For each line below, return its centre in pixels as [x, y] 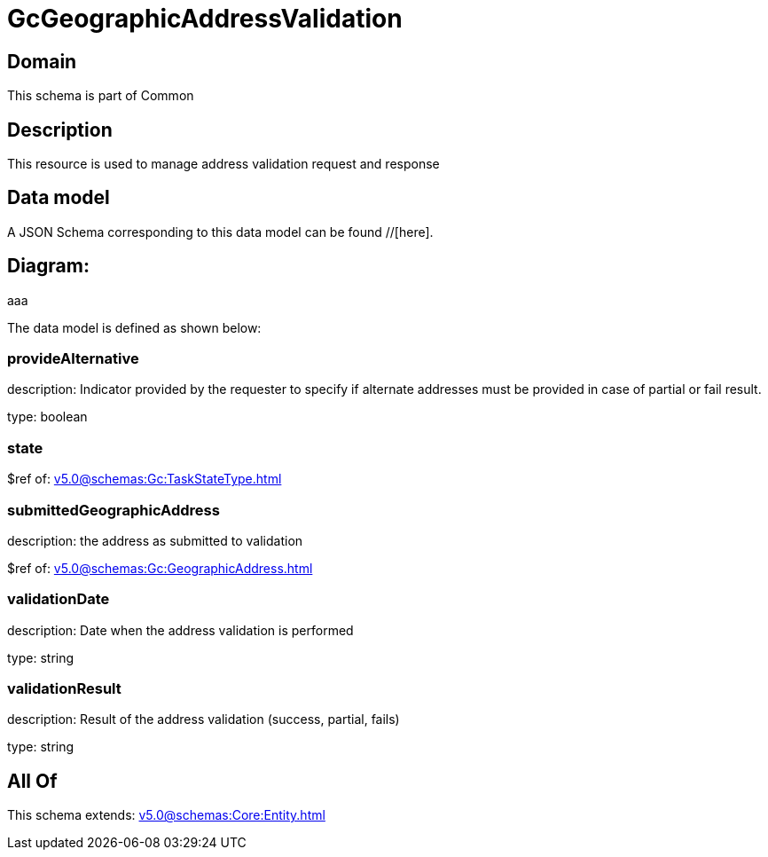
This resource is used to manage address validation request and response [223, 164]
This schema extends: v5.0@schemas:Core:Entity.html [166, 815]
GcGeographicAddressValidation [205, 19]
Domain [42, 61]
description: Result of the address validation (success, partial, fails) [204, 719]
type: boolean [47, 417]
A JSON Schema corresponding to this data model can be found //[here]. [220, 232]
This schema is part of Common [101, 96]
